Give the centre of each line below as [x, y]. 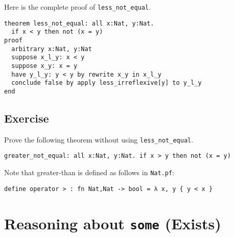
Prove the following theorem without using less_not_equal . [99, 139]
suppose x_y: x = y [44, 66]
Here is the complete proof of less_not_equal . [78, 7]
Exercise [27, 118]
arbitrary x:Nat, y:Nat [52, 49]
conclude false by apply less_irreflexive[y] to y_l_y [107, 83]
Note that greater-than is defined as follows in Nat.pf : [89, 172]
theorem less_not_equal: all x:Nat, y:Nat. [79, 23]
